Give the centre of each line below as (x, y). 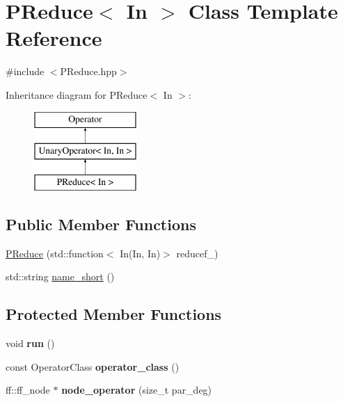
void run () (30, 343)
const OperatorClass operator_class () (93, 366)
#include (25, 71)
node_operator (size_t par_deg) (137, 390)
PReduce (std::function (55, 253)
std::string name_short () (60, 276)
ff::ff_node (28, 390)
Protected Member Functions (114, 314)
